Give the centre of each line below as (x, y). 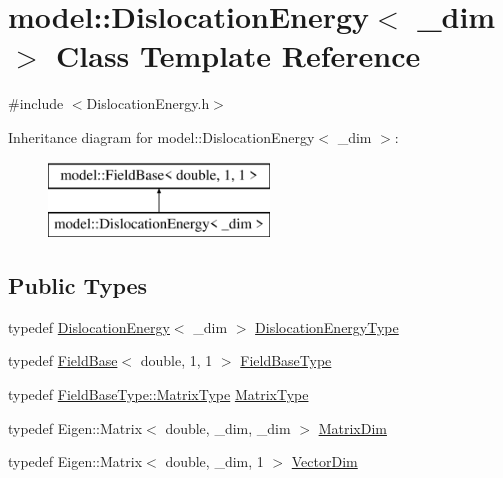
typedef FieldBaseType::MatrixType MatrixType (158, 394)
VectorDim (324, 461)
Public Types (78, 285)
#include (36, 103)
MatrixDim (352, 427)
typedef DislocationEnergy (89, 326)
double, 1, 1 (176, 360)
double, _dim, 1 (214, 461)
